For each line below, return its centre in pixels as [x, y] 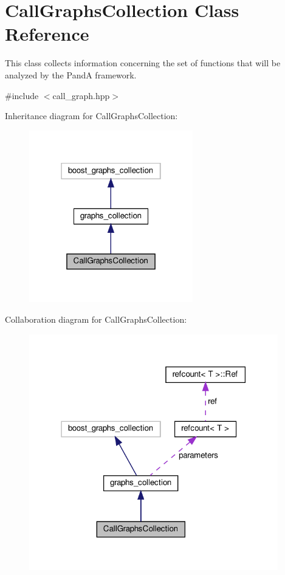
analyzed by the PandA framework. [71, 74]
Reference [47, 34]
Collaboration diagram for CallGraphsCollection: [96, 319]
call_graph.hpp [81, 95]
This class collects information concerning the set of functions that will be [143, 63]
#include [22, 95]
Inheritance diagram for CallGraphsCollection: [91, 116]
